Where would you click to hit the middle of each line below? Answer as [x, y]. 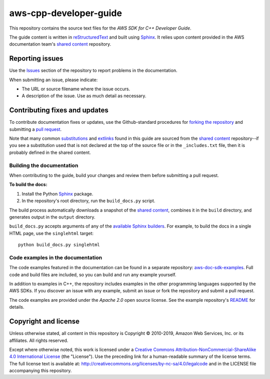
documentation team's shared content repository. [60, 44]
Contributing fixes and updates [59, 110]
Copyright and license [44, 322]
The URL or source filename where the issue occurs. [76, 89]
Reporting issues [36, 58]
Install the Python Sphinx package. [57, 194]
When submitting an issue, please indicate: [53, 80]
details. [17, 307]
